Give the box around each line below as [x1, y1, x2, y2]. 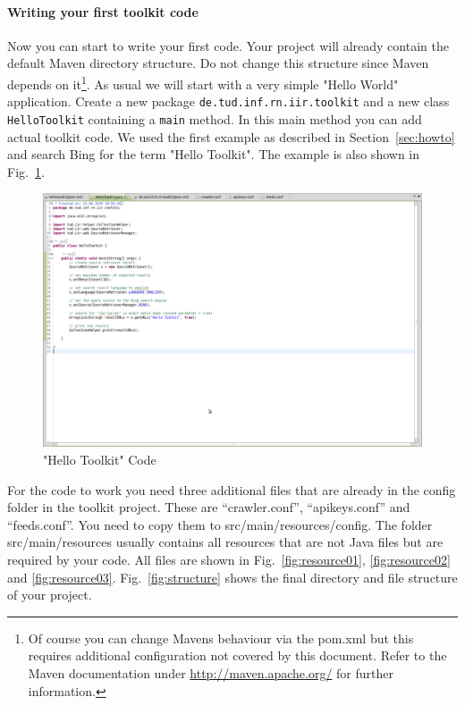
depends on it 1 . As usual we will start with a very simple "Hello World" [7, 71, 399, 93]
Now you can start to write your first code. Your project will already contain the [7, 36, 449, 55]
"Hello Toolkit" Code [43, 449, 156, 468]
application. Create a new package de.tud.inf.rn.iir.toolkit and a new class [7, 92, 450, 111]
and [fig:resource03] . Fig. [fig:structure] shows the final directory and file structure [7, 567, 458, 586]
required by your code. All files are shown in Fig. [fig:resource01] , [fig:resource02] [7, 550, 451, 568]
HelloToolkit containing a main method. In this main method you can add [7, 109, 422, 128]
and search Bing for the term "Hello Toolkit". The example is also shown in [7, 145, 420, 164]
